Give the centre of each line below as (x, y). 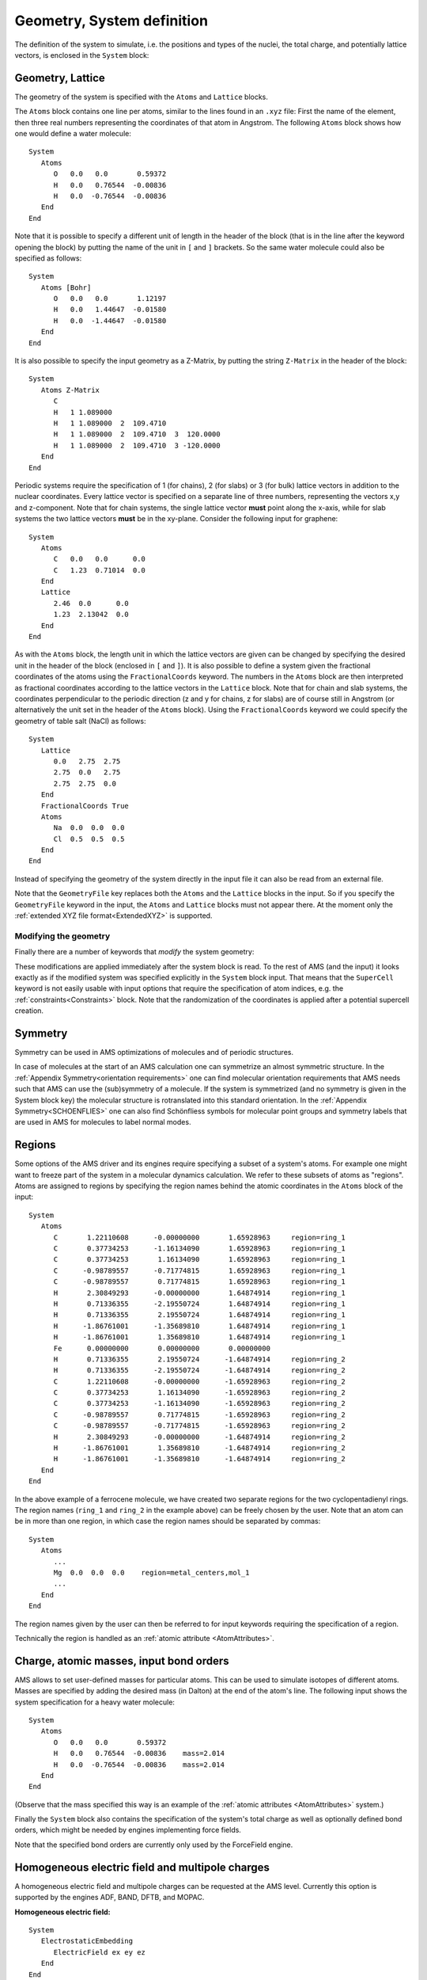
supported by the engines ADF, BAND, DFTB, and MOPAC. (110, 1898)
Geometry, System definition (111, 21)
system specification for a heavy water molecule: (95, 1702)
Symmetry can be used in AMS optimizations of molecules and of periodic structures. (154, 1053)
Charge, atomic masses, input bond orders (122, 1660)
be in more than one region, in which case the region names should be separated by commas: (168, 1521)
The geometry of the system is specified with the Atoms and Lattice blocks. (142, 97)
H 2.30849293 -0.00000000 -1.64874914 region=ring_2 (199, 1437)
